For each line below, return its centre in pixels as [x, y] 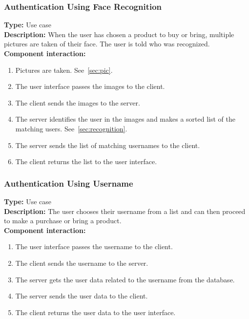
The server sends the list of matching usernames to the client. [108, 145]
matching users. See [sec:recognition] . [71, 128]
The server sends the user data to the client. [82, 296]
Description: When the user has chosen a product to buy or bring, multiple [119, 34]
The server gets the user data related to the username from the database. [125, 279]
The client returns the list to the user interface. [86, 161]
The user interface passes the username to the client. [94, 246]
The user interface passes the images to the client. [90, 86]
